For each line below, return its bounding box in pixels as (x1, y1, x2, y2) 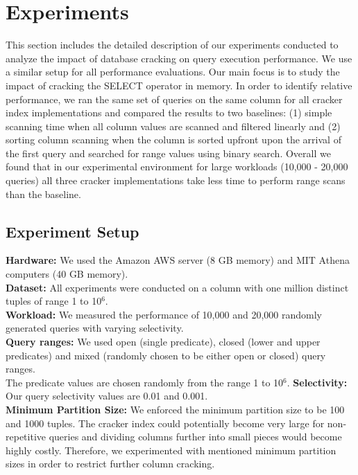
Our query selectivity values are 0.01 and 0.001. (6, 388, 208, 403)
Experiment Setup (6, 220, 139, 242)
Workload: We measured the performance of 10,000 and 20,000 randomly (6, 307, 322, 321)
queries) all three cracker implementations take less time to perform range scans (6, 173, 346, 188)
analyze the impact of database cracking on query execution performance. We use (6, 51, 352, 65)
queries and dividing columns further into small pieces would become (49, 429, 342, 444)
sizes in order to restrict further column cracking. (6, 456, 215, 471)
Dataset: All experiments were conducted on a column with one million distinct (6, 280, 349, 294)
